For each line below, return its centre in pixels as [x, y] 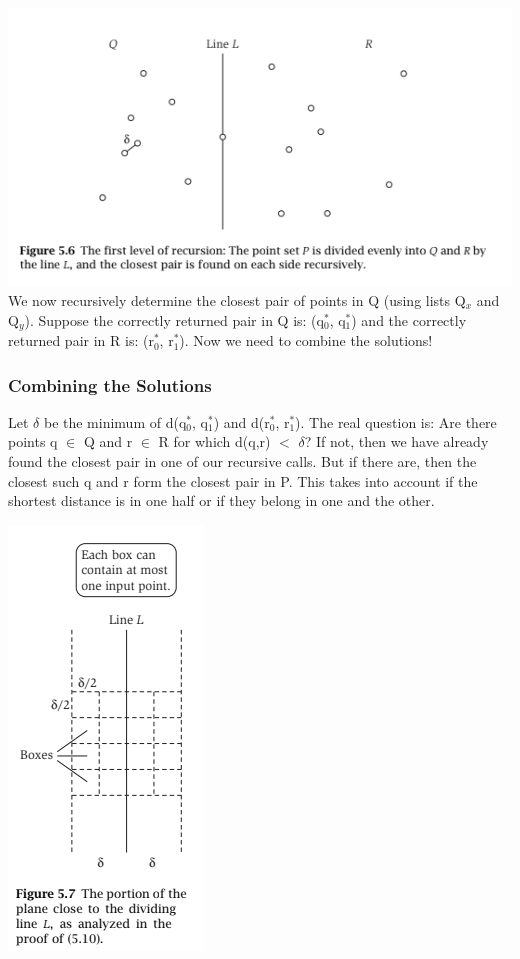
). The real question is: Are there [396, 421]
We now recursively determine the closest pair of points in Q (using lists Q [237, 300]
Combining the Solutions [110, 384]
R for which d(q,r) [214, 441]
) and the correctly [409, 319]
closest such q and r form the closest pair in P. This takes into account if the [243, 480]
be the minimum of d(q [115, 421]
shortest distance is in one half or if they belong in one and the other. [221, 500]
